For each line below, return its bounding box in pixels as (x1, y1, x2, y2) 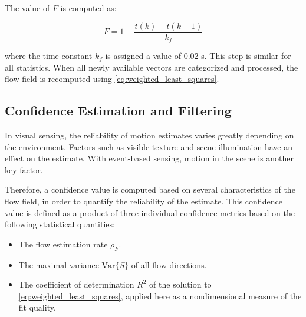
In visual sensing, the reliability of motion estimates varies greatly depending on (5, 129, 294, 141)
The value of (5, 2, 50, 14)
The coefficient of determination (18, 278, 134, 290)
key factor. (5, 163, 43, 176)
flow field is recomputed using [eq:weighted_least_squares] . (5, 72, 219, 85)
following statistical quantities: (5, 218, 115, 230)
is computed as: (60, 2, 117, 14)
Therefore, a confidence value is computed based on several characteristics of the (5, 183, 295, 196)
